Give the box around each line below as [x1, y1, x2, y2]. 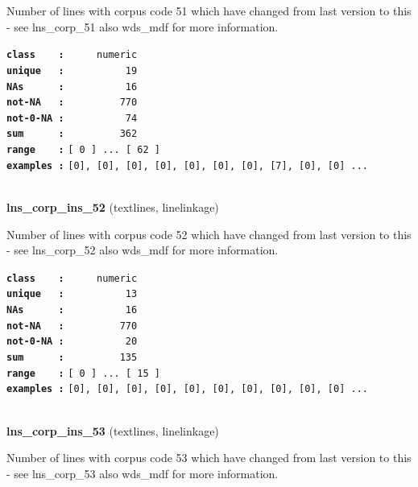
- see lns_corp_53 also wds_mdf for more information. [6, 464, 279, 481]
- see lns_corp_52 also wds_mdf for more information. [6, 241, 279, 258]
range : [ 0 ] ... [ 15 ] [6, 367, 160, 379]
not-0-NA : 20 [6, 336, 138, 348]
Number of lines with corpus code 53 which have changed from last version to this [6, 449, 412, 466]
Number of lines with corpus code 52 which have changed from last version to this [6, 225, 412, 242]
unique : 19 [6, 64, 138, 76]
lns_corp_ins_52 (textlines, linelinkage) [6, 199, 219, 216]
